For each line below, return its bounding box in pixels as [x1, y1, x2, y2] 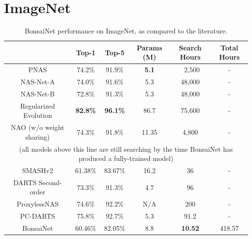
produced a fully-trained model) [79, 153, 173, 163]
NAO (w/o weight [11, 122, 64, 132]
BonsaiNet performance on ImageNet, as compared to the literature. [24, 26, 228, 36]
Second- [39, 177, 62, 187]
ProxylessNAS [16, 199, 59, 209]
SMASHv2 [22, 165, 53, 175]
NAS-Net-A [20, 77, 55, 86]
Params [137, 42, 162, 52]
